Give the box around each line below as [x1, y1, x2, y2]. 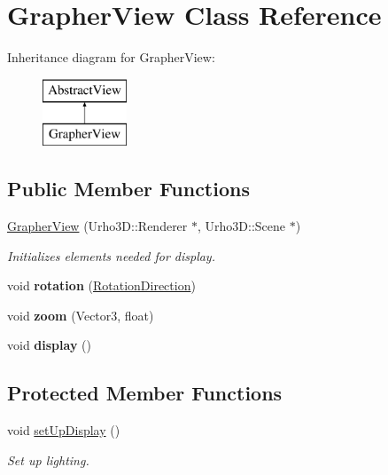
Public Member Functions [7, 175, 250, 202]
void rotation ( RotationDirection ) [7, 276, 196, 295]
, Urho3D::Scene [198, 217, 286, 235]
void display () [7, 336, 91, 354]
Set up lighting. [7, 450, 89, 469]
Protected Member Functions [7, 379, 283, 407]
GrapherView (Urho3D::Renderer [7, 217, 188, 235]
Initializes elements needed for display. [7, 246, 215, 265]
